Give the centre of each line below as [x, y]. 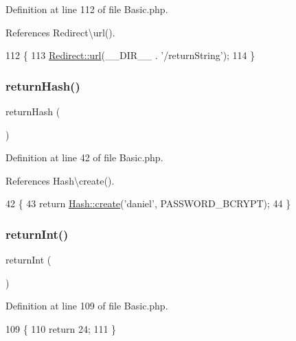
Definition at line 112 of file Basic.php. [87, 9]
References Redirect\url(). [60, 32]
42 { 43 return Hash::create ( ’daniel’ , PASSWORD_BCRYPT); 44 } [148, 203]
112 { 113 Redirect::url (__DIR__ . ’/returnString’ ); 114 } [130, 55]
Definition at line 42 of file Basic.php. [84, 157]
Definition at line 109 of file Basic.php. [87, 306]
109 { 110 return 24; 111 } [61, 328]
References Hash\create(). [60, 180]
